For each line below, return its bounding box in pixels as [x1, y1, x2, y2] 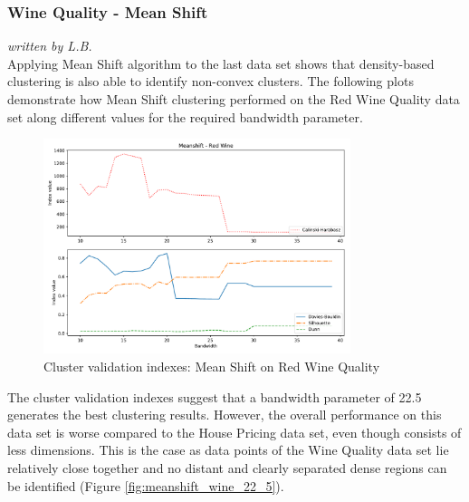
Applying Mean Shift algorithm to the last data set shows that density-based [7, 53, 435, 72]
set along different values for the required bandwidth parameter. [7, 107, 363, 126]
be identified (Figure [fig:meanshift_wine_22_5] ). [7, 476, 284, 495]
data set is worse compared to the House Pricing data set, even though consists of [7, 422, 462, 441]
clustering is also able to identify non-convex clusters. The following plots [7, 72, 414, 91]
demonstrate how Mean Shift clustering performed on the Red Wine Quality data [7, 90, 460, 108]
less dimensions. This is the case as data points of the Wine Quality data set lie [7, 440, 449, 459]
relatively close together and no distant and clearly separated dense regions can [7, 458, 447, 477]
